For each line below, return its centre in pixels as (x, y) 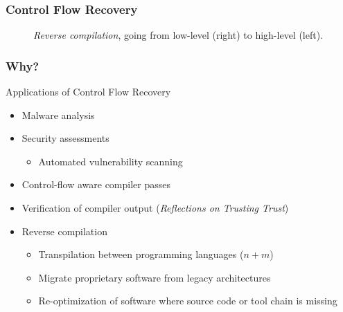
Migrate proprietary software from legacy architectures (155, 277)
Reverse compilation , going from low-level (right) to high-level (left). (178, 35)
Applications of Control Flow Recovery (88, 92)
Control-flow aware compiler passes (96, 184)
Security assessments (65, 138)
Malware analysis (58, 114)
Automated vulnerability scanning (111, 161)
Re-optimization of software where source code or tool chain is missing (188, 301)
